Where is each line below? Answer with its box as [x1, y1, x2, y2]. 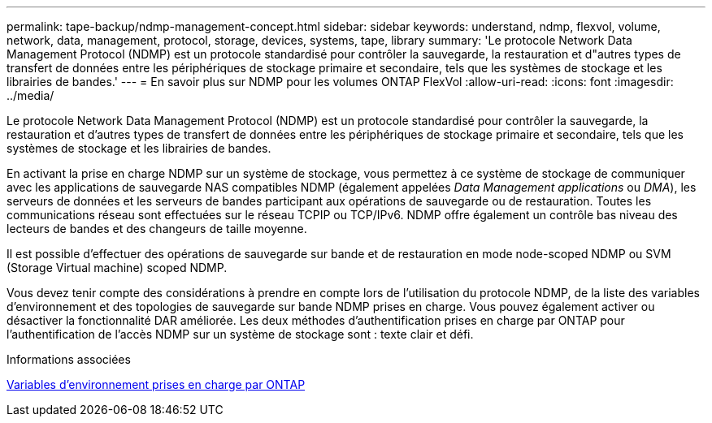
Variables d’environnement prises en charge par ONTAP [7, 378, 306, 391]
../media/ [7, 88, 54, 102]
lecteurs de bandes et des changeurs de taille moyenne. [7, 222, 307, 235]
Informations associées [7, 352, 131, 366]
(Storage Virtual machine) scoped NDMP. [7, 261, 228, 274]
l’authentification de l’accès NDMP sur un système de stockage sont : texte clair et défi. [7, 327, 474, 341]
